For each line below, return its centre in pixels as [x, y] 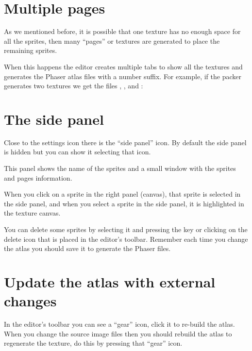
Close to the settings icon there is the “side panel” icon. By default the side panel [125, 142]
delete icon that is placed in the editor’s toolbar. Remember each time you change [126, 239]
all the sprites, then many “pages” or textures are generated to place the [112, 41]
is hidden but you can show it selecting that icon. [77, 152]
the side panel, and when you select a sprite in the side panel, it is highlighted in [124, 203]
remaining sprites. [31, 50]
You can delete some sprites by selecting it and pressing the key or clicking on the [126, 229]
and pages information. [38, 177]
